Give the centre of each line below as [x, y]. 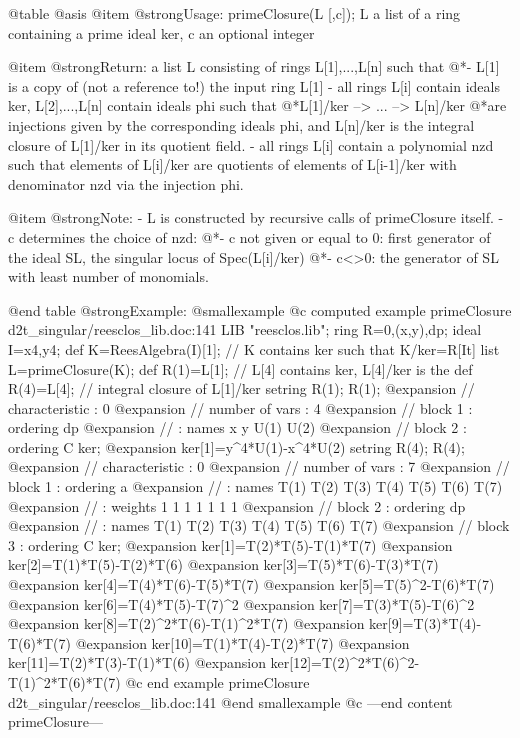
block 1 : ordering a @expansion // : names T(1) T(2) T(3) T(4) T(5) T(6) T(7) [255, 486]
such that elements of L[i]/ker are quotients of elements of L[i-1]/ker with [232, 164]
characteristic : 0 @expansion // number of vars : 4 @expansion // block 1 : [240, 407]
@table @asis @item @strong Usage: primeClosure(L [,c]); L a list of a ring [234, 13]
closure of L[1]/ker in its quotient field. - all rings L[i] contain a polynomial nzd [251, 144]
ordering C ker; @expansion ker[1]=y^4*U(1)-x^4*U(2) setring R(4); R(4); [236, 446]
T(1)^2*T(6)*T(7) [64, 682]
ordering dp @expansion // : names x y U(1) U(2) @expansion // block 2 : [237, 427]
